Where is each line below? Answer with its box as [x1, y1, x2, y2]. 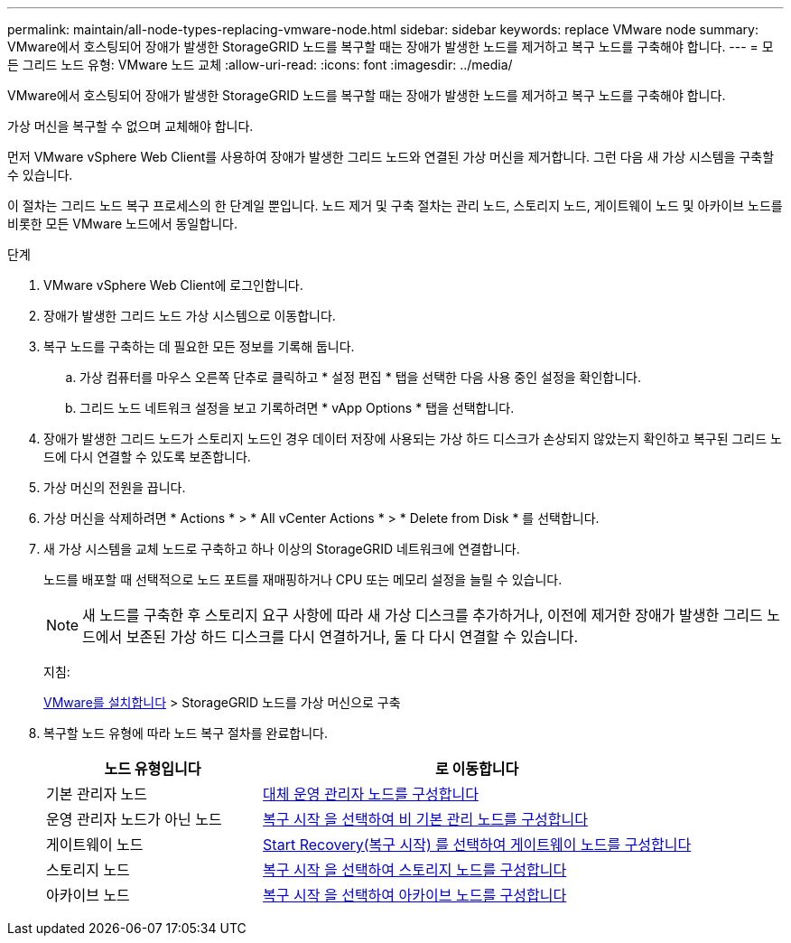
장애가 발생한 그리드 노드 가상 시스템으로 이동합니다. [43, 308, 336, 323]
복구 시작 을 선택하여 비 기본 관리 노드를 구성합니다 [263, 810, 588, 828]
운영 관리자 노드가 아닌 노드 [46, 810, 222, 828]
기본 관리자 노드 [46, 785, 148, 803]
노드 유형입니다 [104, 760, 201, 778]
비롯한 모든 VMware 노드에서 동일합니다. [7, 216, 237, 231]
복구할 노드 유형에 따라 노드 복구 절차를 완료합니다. [43, 725, 328, 741]
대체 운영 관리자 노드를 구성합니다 [263, 785, 479, 803]
